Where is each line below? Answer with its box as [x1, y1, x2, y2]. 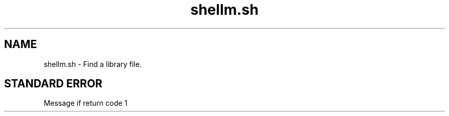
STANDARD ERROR [4, 77, 103, 90]
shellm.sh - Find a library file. [44, 59, 142, 68]
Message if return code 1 [44, 99, 128, 108]
